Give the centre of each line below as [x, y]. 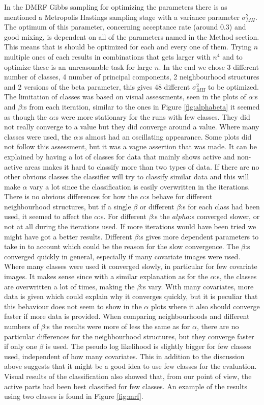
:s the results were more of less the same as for [118, 326]
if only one [21, 346]
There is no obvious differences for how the [71, 196]
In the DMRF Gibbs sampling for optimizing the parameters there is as [116, 7]
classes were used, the [38, 136]
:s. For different [123, 216]
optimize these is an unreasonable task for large [78, 66]
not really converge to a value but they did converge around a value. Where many [132, 127]
